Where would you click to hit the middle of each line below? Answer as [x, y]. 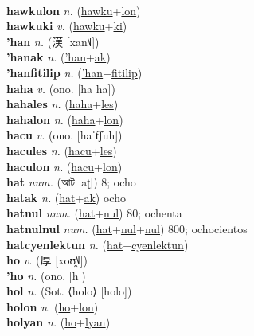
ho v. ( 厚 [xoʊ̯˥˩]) [47, 260]
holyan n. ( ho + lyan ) [59, 322]
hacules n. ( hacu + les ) [62, 150]
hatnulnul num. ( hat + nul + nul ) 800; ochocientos [127, 228]
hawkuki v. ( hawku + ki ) [67, 26]
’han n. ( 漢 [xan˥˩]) [53, 41]
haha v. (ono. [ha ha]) [61, 88]
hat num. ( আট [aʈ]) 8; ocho [71, 182]
